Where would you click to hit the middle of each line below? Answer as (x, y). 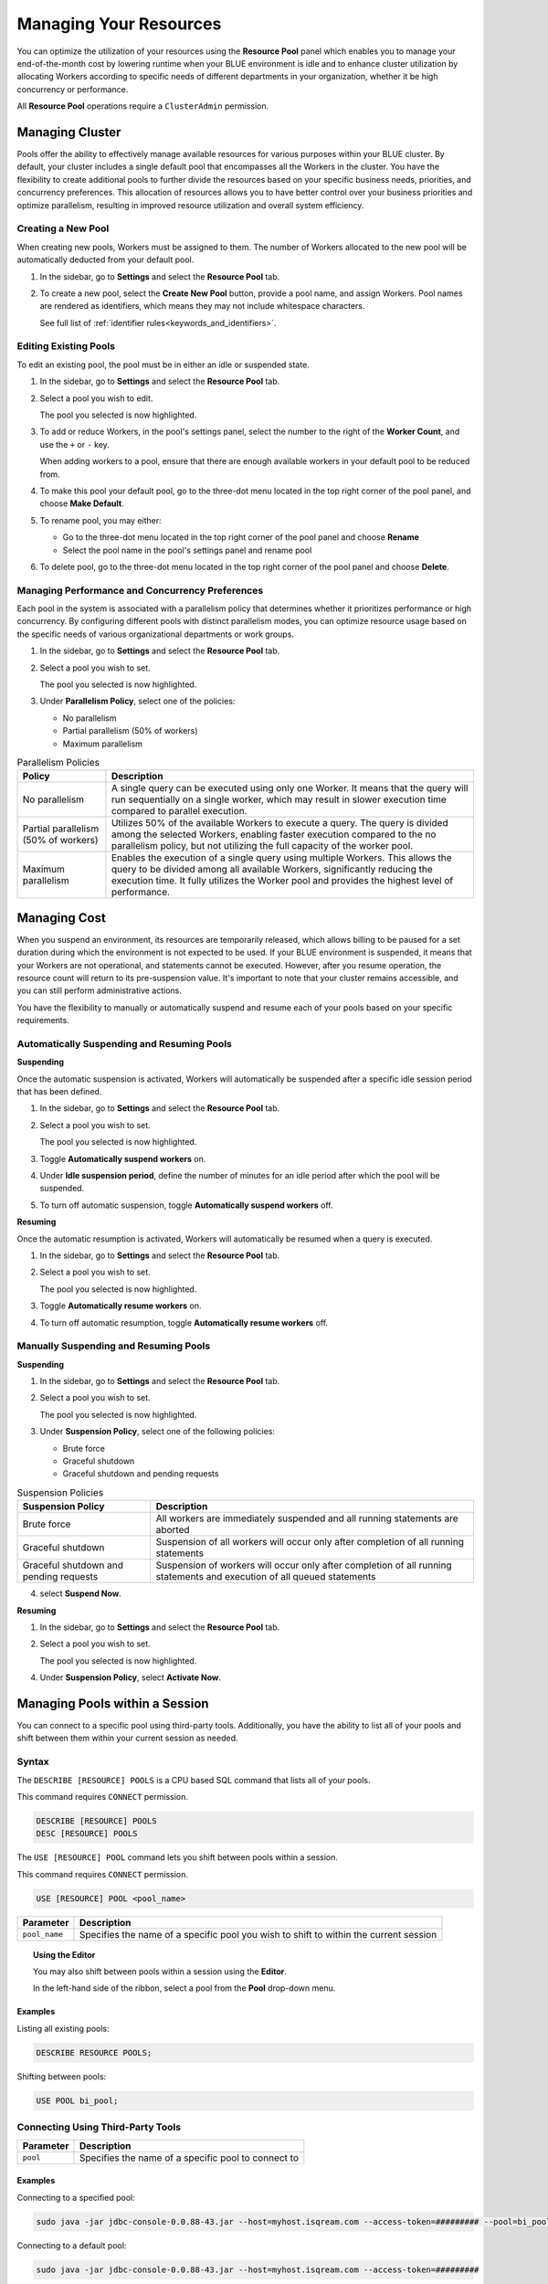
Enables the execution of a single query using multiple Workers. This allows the (281, 858)
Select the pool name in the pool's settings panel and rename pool (187, 550)
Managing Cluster (69, 132)
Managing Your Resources (119, 24)
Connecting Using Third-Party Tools (99, 2127)
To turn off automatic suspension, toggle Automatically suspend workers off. (186, 1205)
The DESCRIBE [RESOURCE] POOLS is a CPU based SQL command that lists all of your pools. (194, 1780)
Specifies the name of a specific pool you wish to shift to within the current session (258, 1934)
